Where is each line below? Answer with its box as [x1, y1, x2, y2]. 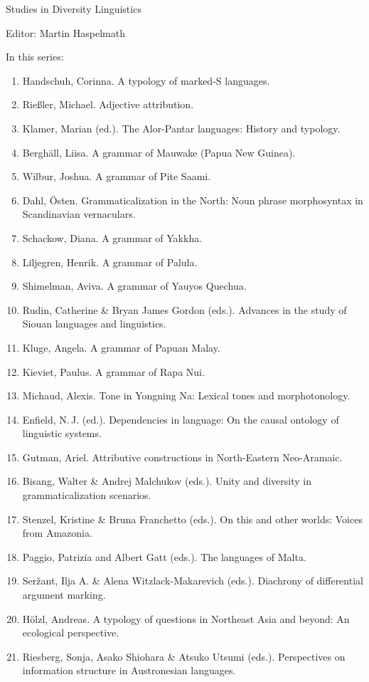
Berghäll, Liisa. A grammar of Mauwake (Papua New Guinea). [22, 145, 296, 159]
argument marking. [22, 587, 106, 602]
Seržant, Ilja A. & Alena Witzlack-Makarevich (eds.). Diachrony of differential [22, 573, 363, 588]
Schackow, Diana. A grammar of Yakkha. [22, 230, 203, 245]
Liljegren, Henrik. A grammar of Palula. [22, 254, 198, 269]
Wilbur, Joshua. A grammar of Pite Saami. [22, 169, 211, 184]
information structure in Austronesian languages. [22, 663, 236, 678]
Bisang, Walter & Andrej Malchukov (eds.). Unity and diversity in [22, 473, 311, 488]
